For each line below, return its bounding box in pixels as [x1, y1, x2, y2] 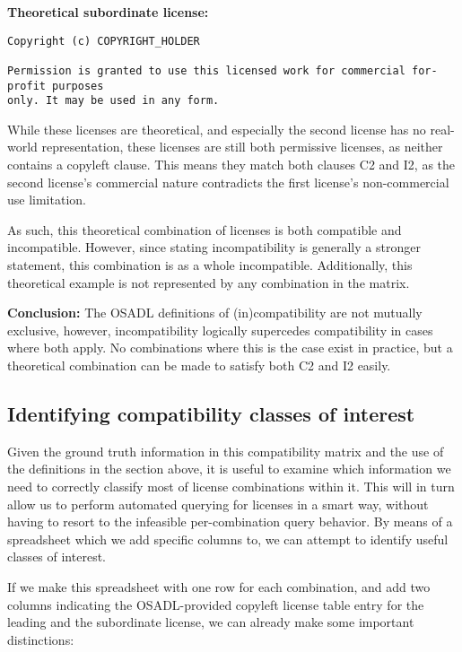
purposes [52, 79, 104, 92]
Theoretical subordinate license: [7, 3, 209, 21]
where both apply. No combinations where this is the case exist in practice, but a [7, 338, 453, 357]
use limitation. [7, 190, 86, 209]
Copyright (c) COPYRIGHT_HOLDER [7, 34, 200, 48]
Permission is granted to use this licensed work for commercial [7, 64, 405, 77]
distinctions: [7, 630, 74, 648]
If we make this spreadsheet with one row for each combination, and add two [7, 577, 431, 595]
